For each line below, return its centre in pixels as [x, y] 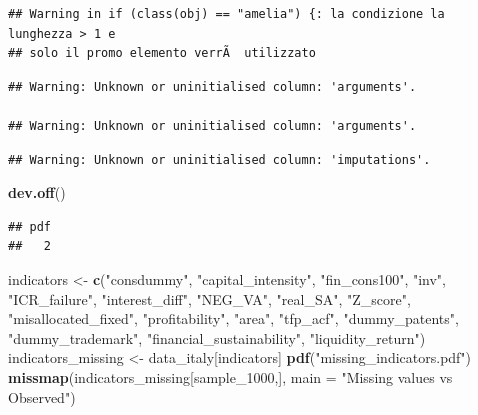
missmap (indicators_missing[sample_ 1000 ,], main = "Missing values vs [230, 376]
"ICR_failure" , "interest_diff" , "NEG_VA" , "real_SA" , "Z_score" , [209, 298]
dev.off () [37, 192]
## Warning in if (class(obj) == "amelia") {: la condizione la [226, 14]
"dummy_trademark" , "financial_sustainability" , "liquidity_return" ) [217, 337]
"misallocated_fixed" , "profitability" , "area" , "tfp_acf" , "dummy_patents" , [233, 318]
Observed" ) [42, 396]
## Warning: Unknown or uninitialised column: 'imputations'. [219, 159]
